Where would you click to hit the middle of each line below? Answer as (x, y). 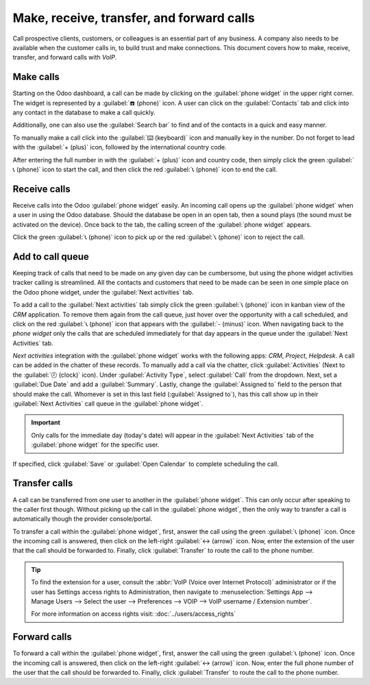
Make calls (36, 77)
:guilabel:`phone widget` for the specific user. (95, 445)
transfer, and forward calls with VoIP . (65, 58)
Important (46, 423)
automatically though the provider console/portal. (83, 519)
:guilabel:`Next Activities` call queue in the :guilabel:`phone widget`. (108, 403)
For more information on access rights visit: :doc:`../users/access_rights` (134, 614)
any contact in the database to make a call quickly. (84, 112)
